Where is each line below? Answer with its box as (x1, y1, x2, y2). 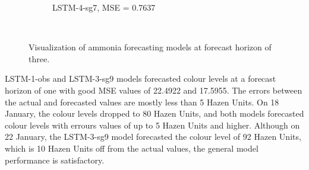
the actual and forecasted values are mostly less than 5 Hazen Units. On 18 (5, 95, 279, 108)
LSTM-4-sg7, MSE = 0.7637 (52, 1, 156, 13)
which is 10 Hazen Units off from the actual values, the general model (5, 142, 258, 154)
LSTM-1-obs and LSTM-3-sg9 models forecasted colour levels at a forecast (5, 72, 276, 85)
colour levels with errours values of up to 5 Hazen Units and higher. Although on (5, 118, 300, 131)
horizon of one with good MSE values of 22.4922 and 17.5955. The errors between (5, 84, 302, 96)
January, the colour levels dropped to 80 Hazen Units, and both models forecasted (5, 107, 304, 120)
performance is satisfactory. (5, 153, 105, 166)
